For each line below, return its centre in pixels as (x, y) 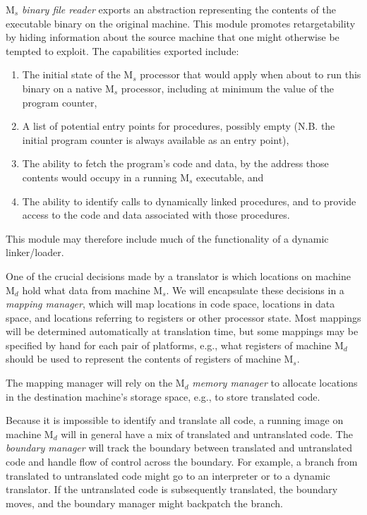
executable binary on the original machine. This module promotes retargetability (181, 23)
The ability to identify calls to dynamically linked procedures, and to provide (189, 201)
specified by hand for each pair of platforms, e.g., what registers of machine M (175, 345)
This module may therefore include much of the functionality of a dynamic (167, 238)
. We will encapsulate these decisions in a (255, 290)
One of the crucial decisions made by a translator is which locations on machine (178, 275)
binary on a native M (68, 88)
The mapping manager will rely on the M (95, 383)
